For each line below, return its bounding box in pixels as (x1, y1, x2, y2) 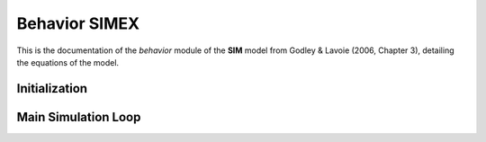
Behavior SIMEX (16, 13, 139, 33)
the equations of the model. (16, 57, 120, 67)
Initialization (16, 81, 88, 96)
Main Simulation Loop (16, 109, 141, 125)
